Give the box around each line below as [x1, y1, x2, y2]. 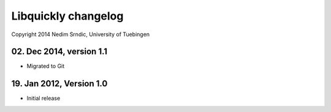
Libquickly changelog [11, 9, 124, 23]
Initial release [26, 95, 61, 102]
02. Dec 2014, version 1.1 [11, 47, 107, 57]
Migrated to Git [26, 62, 65, 70]
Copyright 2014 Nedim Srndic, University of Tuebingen [11, 31, 150, 38]
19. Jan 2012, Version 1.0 [11, 78, 108, 89]
